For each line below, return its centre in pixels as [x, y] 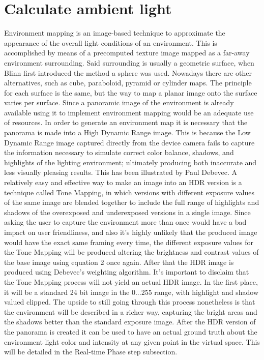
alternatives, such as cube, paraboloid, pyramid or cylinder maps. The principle [128, 83]
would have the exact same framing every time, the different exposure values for [129, 242]
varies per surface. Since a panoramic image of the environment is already [119, 102]
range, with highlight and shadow [207, 292]
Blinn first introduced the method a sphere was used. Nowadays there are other [128, 72]
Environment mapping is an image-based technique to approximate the [115, 33]
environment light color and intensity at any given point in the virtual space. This [132, 341]
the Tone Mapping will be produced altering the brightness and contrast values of [131, 252]
